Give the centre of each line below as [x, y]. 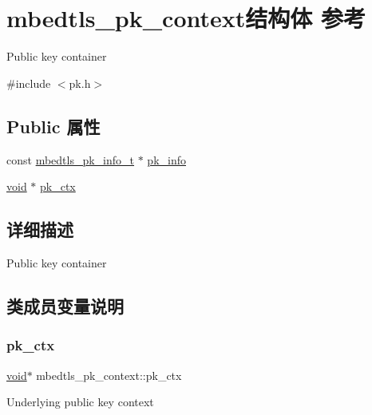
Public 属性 [53, 126]
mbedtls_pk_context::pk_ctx [109, 375]
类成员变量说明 [65, 305]
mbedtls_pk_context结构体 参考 [186, 18]
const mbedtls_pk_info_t [71, 159]
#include [29, 83]
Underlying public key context [80, 402]
